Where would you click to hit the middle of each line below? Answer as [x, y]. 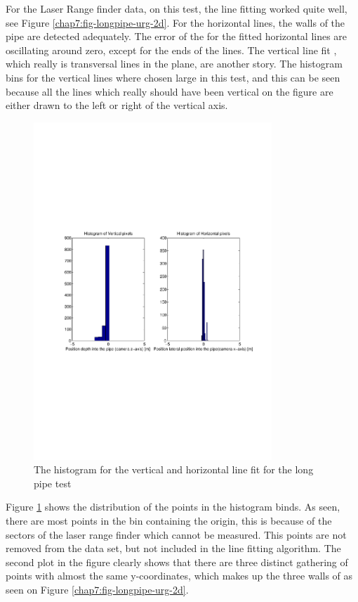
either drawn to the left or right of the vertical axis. [117, 105]
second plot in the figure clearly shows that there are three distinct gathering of [177, 562]
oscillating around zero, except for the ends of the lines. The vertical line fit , [171, 50]
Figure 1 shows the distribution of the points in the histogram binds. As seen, [173, 507]
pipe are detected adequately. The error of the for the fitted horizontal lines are [177, 36]
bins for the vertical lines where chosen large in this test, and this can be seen [173, 77]
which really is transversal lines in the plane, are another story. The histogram [174, 64]
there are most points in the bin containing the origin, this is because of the [169, 521]
